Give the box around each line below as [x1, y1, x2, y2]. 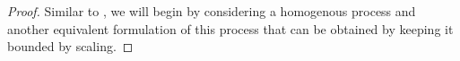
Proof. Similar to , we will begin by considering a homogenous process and [7, 2, 416, 20]
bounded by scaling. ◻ [7, 37, 134, 56]
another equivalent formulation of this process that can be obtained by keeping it [7, 19, 454, 38]
